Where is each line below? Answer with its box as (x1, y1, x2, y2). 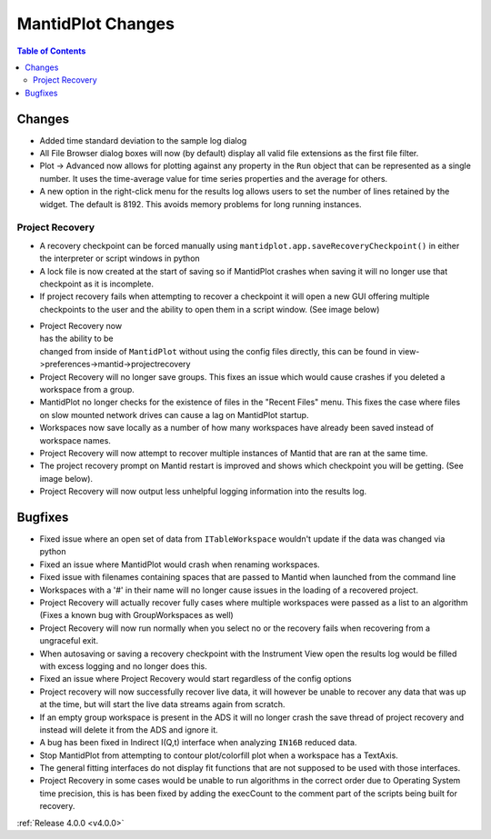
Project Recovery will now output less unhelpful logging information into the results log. (39, 486, 367, 497)
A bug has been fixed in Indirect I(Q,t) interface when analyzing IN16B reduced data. (39, 737, 357, 748)
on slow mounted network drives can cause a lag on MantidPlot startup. (39, 409, 309, 420)
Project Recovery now (39, 321, 123, 332)
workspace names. (39, 434, 111, 445)
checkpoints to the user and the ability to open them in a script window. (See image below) (39, 304, 380, 315)
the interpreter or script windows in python (39, 253, 200, 264)
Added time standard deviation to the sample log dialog (39, 135, 247, 145)
